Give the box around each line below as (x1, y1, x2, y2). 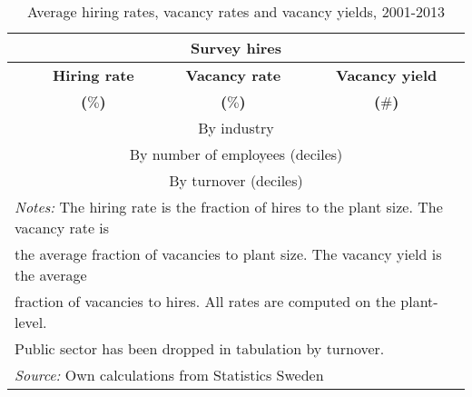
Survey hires (190, 37, 282, 58)
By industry (198, 117, 274, 138)
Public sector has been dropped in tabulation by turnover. (15, 338, 385, 359)
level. (15, 312, 47, 332)
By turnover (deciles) (169, 170, 303, 191)
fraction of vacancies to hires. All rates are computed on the (15, 291, 396, 312)
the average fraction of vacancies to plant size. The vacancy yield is (15, 243, 442, 264)
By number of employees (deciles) (129, 144, 343, 164)
